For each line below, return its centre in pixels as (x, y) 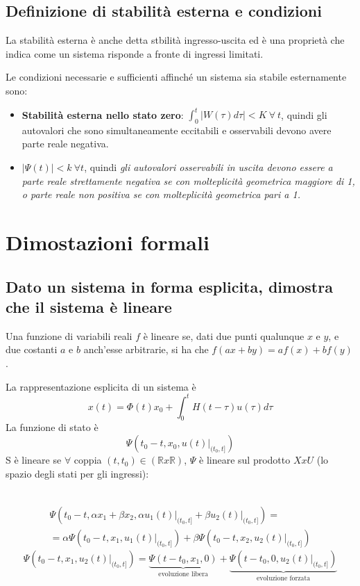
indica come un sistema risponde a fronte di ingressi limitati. (135, 53)
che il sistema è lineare (89, 307)
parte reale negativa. (65, 144)
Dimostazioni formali (108, 242)
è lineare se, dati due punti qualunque (224, 335)
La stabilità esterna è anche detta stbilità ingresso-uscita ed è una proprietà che (175, 40)
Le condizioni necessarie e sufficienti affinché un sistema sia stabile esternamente (176, 77)
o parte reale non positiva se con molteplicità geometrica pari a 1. (161, 194)
